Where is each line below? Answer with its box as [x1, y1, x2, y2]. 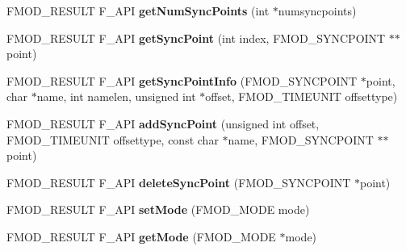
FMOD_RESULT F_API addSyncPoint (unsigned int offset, [6, 115, 320, 132]
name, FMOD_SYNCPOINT [228, 131, 374, 148]
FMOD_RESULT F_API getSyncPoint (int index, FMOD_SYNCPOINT [6, 29, 386, 46]
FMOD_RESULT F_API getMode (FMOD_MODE [6, 228, 276, 245]
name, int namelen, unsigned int [36, 88, 196, 105]
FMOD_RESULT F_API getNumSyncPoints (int [6, 2, 270, 19]
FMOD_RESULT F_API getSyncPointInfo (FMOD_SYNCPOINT [6, 72, 358, 89]
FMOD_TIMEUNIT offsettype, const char [6, 131, 219, 148]
